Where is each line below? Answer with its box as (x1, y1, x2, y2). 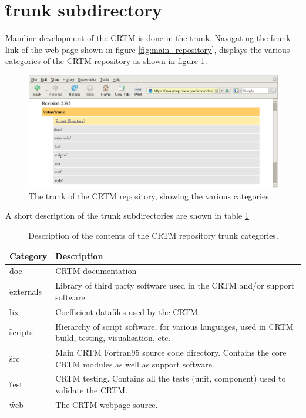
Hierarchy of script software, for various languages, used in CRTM (55, 320, 294, 332)
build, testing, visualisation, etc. (55, 332, 171, 344)
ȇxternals (9, 285, 42, 297)
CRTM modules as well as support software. (55, 357, 214, 370)
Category (9, 249, 48, 262)
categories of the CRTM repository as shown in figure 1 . (5, 55, 207, 67)
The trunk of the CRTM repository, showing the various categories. (29, 189, 271, 202)
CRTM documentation (55, 265, 137, 277)
